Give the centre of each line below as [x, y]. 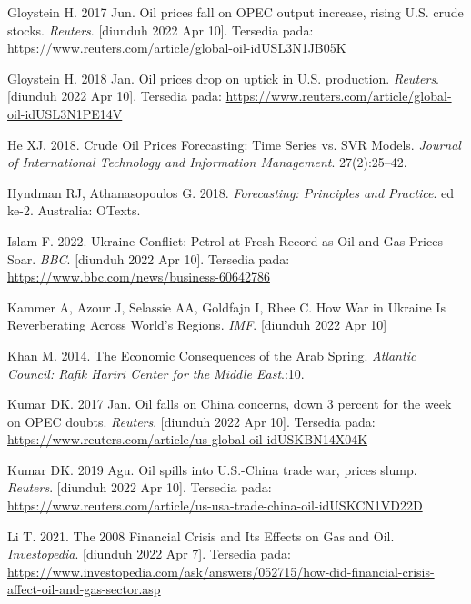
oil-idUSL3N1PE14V [65, 113]
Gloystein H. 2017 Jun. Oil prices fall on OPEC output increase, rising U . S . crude [235, 12]
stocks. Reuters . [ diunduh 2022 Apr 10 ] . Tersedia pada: [160, 30]
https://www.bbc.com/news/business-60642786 [139, 277]
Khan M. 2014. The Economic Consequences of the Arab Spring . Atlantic [212, 355]
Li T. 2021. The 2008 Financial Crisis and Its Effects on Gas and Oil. [201, 535]
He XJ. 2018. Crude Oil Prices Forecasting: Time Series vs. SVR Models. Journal [234, 144]
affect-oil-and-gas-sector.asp [84, 589]
